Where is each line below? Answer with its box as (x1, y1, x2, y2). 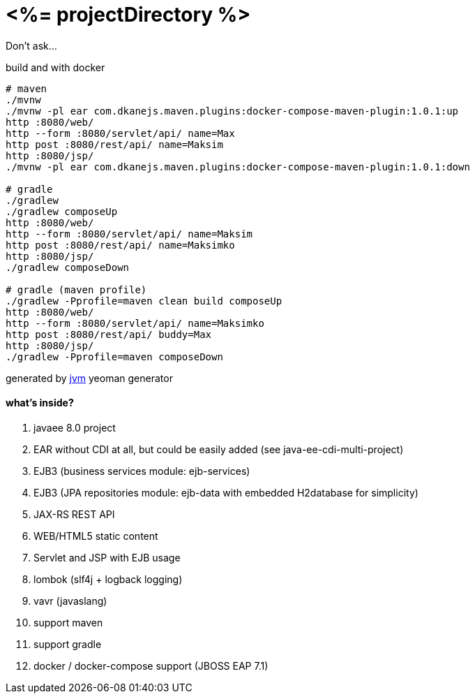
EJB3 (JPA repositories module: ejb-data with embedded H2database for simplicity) (33, 486, 419, 499)
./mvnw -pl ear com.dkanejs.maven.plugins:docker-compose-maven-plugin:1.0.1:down (6, 161, 470, 172)
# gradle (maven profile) (6, 284, 147, 295)
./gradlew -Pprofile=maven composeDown (6, 351, 223, 362)
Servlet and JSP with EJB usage (33, 551, 181, 564)
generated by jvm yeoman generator (6, 371, 173, 384)
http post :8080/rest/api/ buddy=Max (6, 328, 212, 340)
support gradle (33, 638, 102, 650)
